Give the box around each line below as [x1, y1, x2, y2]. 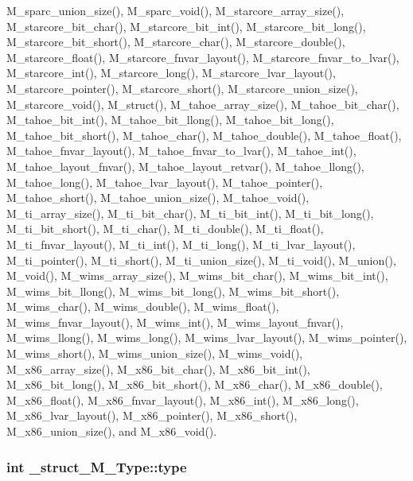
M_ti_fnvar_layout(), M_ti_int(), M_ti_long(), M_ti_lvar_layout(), [6, 235, 356, 252]
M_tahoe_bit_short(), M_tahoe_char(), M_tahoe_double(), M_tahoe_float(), [6, 126, 402, 143]
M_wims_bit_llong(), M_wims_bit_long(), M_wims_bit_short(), [6, 282, 340, 299]
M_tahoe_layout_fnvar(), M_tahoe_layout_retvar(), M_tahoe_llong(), [6, 157, 364, 174]
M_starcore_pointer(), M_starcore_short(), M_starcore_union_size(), [6, 80, 358, 96]
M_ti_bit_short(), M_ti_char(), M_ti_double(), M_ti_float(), [6, 220, 324, 237]
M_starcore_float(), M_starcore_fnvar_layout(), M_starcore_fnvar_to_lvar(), [6, 48, 399, 65]
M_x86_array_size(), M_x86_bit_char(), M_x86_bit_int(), [6, 360, 310, 377]
